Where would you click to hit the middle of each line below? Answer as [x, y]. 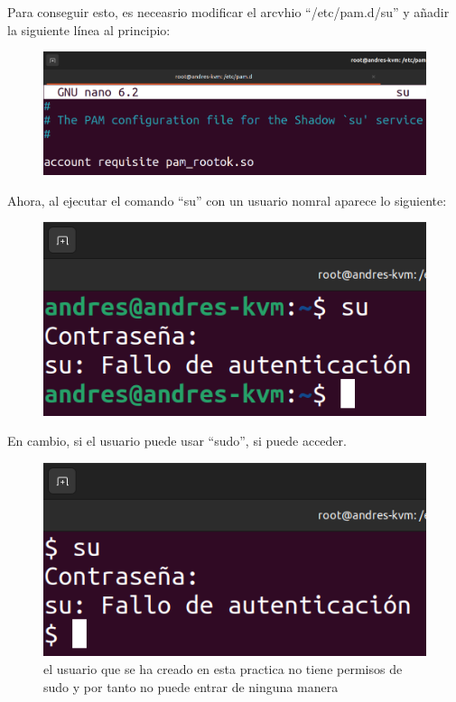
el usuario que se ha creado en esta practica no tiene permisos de [223, 669]
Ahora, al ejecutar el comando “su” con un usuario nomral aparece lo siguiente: [227, 200]
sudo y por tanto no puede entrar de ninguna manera [191, 686]
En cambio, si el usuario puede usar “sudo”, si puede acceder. [177, 441]
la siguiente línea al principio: [89, 29]
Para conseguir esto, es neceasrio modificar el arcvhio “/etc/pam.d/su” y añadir [228, 12]
